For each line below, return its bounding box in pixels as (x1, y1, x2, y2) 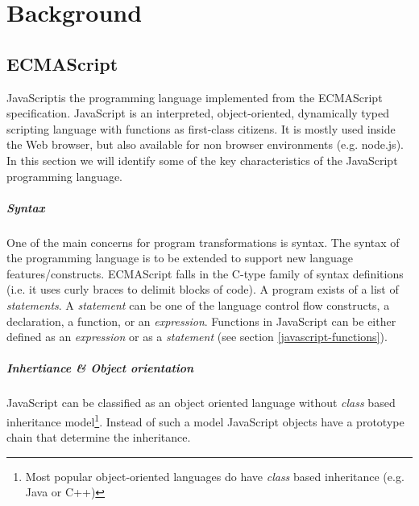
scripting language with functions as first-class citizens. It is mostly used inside (6, 120, 396, 137)
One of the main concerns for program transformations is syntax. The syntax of (6, 233, 400, 250)
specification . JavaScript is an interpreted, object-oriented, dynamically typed (6, 105, 389, 121)
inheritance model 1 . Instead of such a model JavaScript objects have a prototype (6, 411, 404, 430)
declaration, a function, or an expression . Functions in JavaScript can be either (6, 312, 396, 329)
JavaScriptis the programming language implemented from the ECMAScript (6, 88, 383, 105)
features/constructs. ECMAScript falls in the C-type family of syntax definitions (6, 265, 404, 282)
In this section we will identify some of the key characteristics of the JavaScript (6, 151, 398, 168)
